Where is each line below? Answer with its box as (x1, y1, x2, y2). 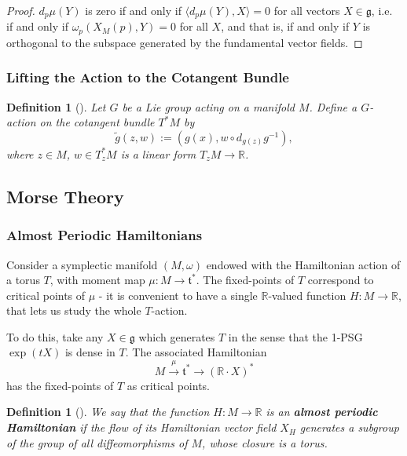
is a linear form (120, 145, 196, 162)
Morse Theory (6, 184, 124, 208)
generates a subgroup (299, 419, 399, 436)
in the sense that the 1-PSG (228, 328, 363, 345)
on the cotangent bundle (39, 114, 155, 130)
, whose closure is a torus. (202, 434, 328, 451)
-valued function (268, 286, 346, 303)
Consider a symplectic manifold (6, 256, 158, 272)
